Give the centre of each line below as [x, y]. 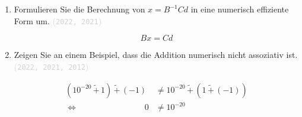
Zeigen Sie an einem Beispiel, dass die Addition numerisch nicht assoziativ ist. [156, 55]
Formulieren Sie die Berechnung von [80, 9]
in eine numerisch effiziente [240, 9]
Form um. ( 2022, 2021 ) [58, 20]
